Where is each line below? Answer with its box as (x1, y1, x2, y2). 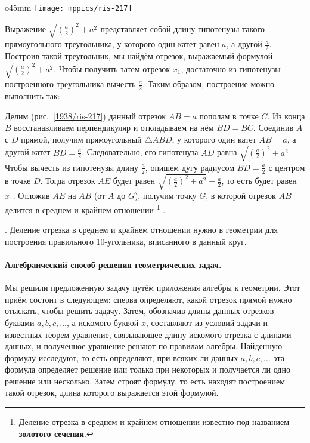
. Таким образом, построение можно (142, 78, 275, 90)
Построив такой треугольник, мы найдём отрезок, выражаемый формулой (5, 50, 273, 62)
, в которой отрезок (206, 189, 276, 202)
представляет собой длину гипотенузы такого (100, 22, 265, 35)
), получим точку (134, 189, 197, 202)
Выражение (5, 22, 46, 35)
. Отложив (13, 189, 50, 202)
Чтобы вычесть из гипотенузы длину (5, 161, 138, 173)
